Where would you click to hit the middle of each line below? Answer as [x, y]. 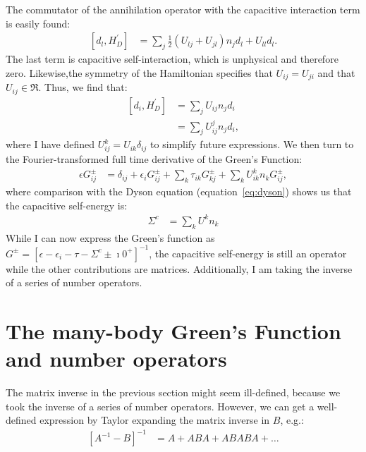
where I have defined [50, 144]
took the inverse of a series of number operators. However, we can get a [160, 406]
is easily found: [38, 23]
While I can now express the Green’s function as [110, 237]
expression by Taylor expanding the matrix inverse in [155, 420]
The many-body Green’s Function [173, 331]
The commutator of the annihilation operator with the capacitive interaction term [183, 9]
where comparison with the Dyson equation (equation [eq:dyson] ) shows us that [179, 191]
